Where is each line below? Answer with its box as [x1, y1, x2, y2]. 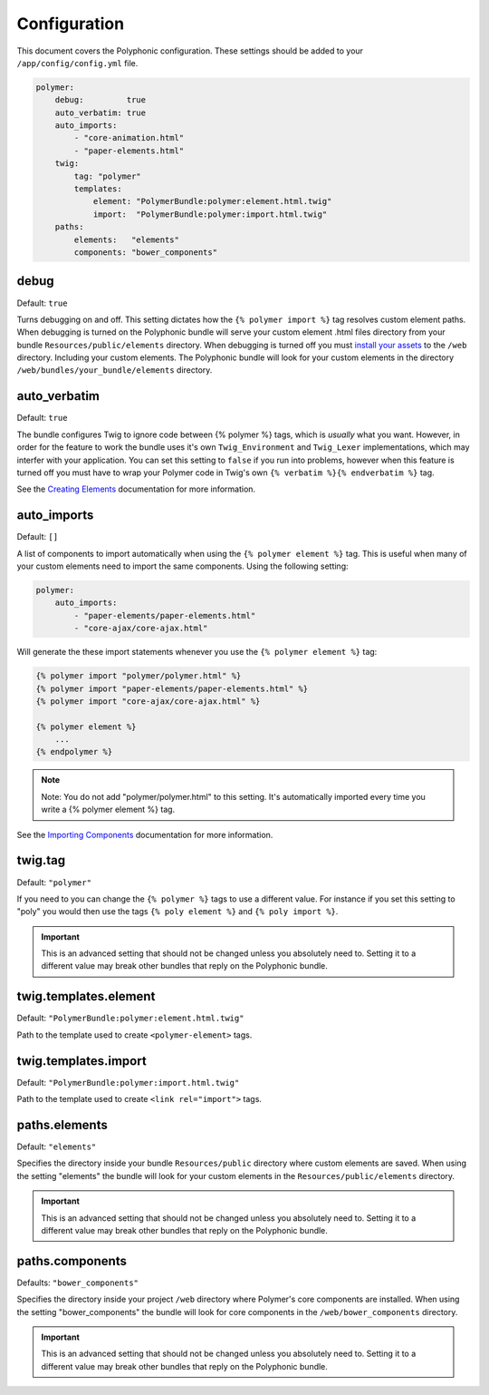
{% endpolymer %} [35, 746, 113, 757]
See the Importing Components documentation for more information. [16, 829, 273, 840]
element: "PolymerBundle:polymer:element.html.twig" [92, 196, 332, 207]
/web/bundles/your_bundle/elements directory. [16, 365, 213, 376]
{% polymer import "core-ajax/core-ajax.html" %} [35, 696, 261, 707]
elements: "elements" [73, 234, 180, 245]
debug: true [54, 95, 147, 105]
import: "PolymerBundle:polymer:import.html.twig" [92, 209, 328, 219]
